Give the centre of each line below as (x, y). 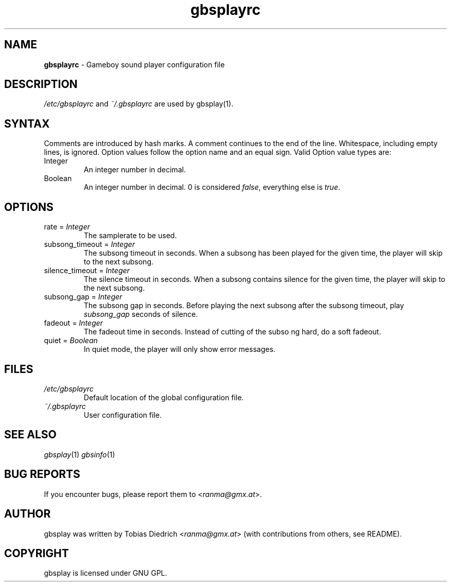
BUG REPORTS (42, 474)
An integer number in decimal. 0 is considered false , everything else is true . (212, 187)
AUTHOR (28, 514)
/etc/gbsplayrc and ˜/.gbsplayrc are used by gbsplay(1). (139, 104)
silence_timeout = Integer (87, 271)
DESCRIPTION (41, 84)
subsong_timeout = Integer (89, 244)
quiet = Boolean (71, 341)
